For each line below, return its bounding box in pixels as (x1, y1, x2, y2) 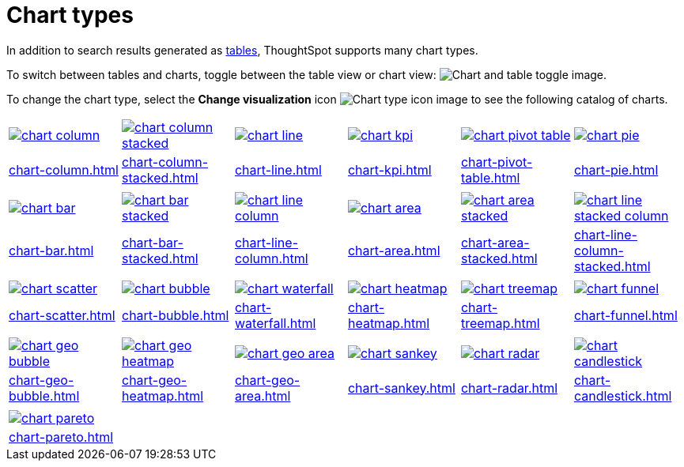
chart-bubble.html (121, 307, 229, 323)
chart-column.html (9, 161, 119, 178)
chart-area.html (347, 242, 440, 258)
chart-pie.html (573, 161, 659, 178)
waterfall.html (234, 314, 316, 331)
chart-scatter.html (9, 307, 115, 323)
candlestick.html (573, 387, 672, 404)
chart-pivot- (460, 153, 533, 170)
